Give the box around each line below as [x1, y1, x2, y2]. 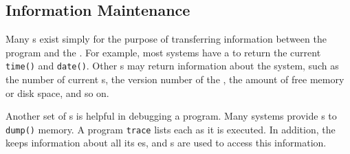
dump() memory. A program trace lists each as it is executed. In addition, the [6, 122, 336, 136]
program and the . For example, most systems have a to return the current [6, 45, 321, 59]
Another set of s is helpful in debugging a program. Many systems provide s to [6, 109, 337, 123]
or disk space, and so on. [6, 85, 109, 100]
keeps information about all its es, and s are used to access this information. [6, 135, 327, 150]
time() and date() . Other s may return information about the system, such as [6, 58, 339, 73]
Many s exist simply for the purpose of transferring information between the [6, 32, 327, 46]
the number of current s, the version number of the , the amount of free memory [6, 72, 344, 87]
